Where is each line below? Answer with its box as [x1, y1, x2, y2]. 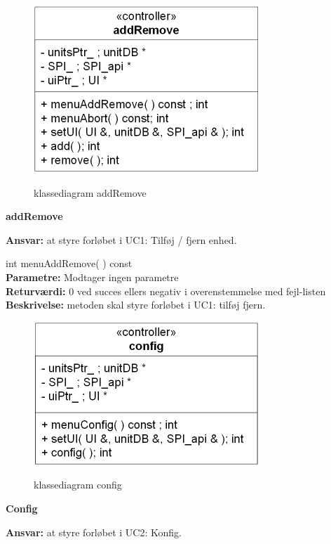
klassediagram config [34, 477, 122, 492]
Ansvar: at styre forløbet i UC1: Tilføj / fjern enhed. [6, 232, 237, 247]
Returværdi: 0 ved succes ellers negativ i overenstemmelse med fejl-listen [6, 283, 326, 298]
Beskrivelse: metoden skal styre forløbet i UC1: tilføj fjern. [6, 297, 266, 312]
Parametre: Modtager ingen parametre [6, 269, 179, 284]
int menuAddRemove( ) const [6, 256, 133, 271]
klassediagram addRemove [34, 185, 147, 200]
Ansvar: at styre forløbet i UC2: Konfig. [6, 524, 182, 539]
